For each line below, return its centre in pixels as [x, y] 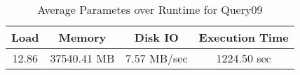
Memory [82, 37]
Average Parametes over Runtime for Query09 [150, 9]
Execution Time [244, 37]
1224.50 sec [244, 58]
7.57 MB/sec [157, 58]
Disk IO [156, 37]
